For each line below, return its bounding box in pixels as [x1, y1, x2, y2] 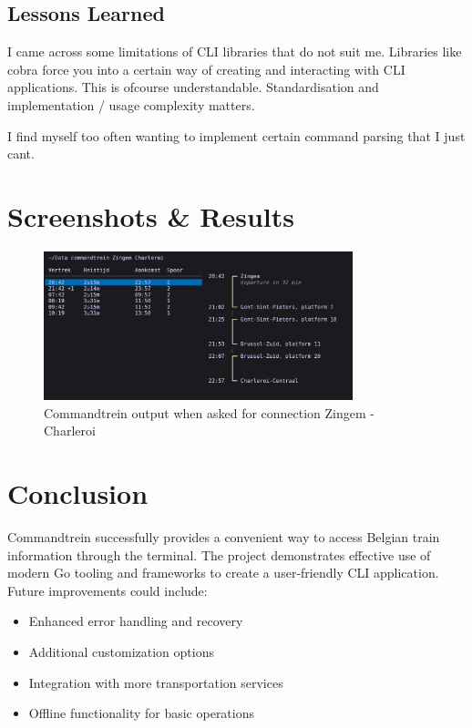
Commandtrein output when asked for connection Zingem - [44, 403, 375, 422]
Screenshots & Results [7, 197, 294, 234]
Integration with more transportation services [28, 672, 283, 692]
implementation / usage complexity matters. [7, 95, 255, 114]
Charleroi [44, 421, 96, 440]
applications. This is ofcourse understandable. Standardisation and [7, 77, 379, 97]
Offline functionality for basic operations [28, 703, 255, 723]
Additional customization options [28, 642, 214, 661]
